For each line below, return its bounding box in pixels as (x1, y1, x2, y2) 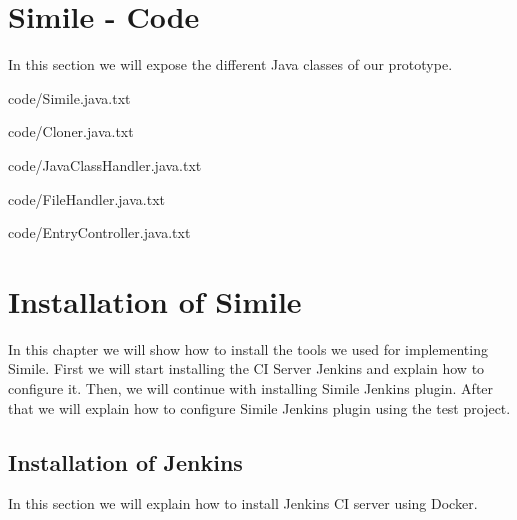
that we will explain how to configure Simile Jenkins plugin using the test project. (8, 397, 511, 418)
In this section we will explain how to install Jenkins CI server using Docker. (8, 493, 478, 514)
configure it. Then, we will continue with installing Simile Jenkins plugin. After (8, 378, 494, 398)
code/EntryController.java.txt (8, 222, 191, 243)
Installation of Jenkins (8, 446, 243, 477)
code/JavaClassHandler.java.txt (8, 154, 202, 175)
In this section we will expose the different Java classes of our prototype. (8, 54, 453, 75)
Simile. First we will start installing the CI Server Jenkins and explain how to (8, 358, 485, 379)
